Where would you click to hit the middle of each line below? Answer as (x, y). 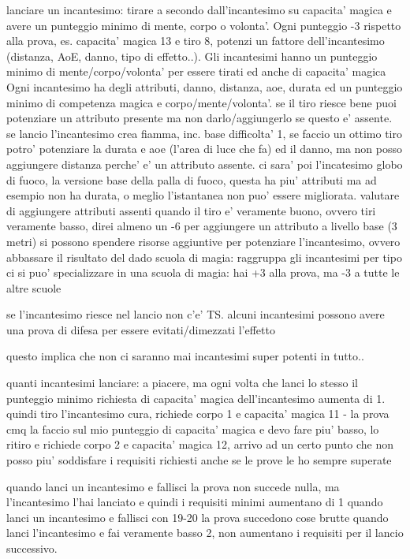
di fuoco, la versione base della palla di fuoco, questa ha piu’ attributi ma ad (192, 179)
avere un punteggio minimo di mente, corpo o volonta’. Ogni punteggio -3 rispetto (204, 25)
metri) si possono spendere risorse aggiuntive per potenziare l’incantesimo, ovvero (203, 241)
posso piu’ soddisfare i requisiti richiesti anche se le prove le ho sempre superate (199, 460)
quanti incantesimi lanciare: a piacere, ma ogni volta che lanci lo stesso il (183, 383)
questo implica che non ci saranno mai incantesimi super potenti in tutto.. (185, 356)
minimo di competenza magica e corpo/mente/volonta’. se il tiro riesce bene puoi (201, 102)
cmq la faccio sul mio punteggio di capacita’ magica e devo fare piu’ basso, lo (193, 429)
